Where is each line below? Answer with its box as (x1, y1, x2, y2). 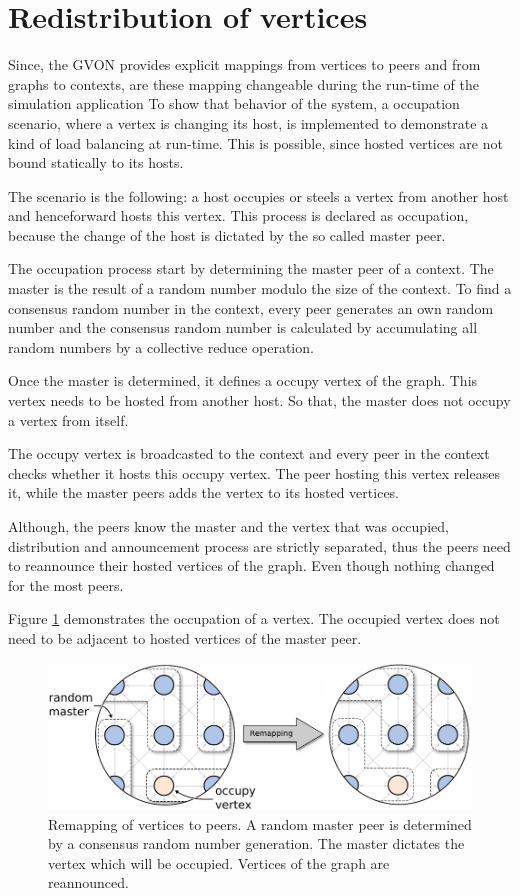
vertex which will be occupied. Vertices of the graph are (48, 852, 390, 873)
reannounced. (48, 872, 129, 893)
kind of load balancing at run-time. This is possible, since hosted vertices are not (8, 132, 503, 153)
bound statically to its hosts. (8, 152, 184, 173)
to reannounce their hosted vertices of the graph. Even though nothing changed (8, 555, 495, 576)
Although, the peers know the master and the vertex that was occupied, (8, 516, 449, 536)
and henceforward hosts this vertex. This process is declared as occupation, (8, 205, 469, 226)
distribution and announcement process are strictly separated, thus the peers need (8, 535, 511, 556)
